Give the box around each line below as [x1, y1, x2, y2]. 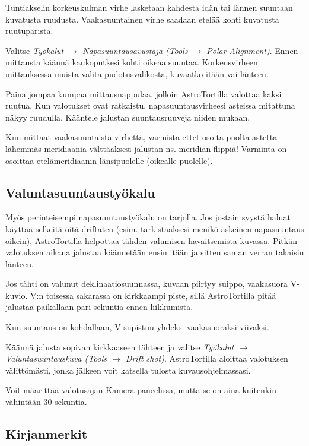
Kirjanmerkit [5, 425, 88, 443]
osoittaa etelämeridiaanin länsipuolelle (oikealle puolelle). [5, 154, 213, 166]
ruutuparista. [5, 24, 53, 37]
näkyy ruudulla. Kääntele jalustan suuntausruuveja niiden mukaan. [5, 110, 250, 123]
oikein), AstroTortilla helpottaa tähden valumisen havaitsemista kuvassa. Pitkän [5, 234, 297, 246]
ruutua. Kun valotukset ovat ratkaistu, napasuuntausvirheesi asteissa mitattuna [5, 99, 295, 112]
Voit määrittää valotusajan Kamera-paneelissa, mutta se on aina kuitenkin [5, 384, 276, 396]
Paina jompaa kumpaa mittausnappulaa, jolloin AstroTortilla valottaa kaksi [5, 87, 282, 100]
